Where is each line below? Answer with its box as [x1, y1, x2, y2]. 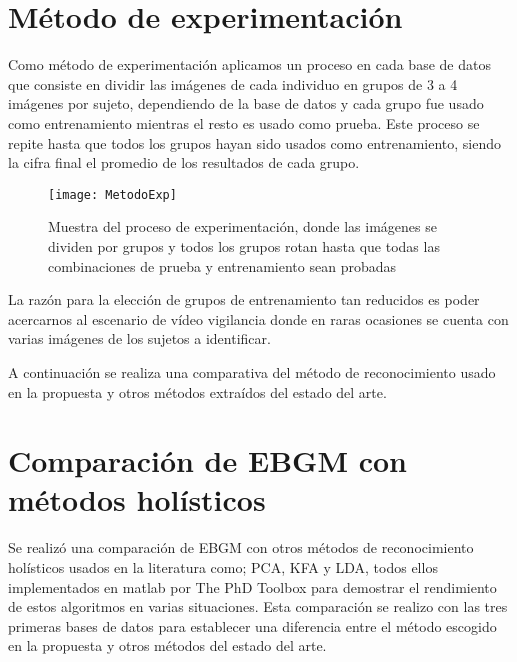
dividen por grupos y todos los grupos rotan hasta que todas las [48, 235, 440, 256]
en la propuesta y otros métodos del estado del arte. [8, 635, 327, 656]
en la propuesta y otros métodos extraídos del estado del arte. [8, 381, 387, 402]
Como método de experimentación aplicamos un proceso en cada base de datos [8, 54, 491, 75]
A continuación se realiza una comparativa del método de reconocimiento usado [8, 361, 496, 382]
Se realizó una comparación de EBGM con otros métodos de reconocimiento [8, 537, 474, 558]
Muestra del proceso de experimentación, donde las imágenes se [48, 216, 437, 237]
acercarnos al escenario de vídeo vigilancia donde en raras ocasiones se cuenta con [8, 308, 509, 329]
